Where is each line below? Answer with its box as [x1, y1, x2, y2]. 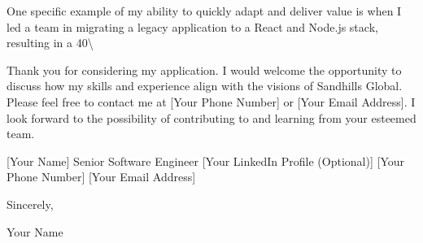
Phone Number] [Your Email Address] [7, 168, 196, 185]
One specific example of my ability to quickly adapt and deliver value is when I [7, 2, 402, 19]
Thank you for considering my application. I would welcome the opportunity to [7, 61, 402, 78]
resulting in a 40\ [7, 34, 94, 51]
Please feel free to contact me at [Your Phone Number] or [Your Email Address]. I [7, 93, 416, 110]
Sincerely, [7, 195, 54, 212]
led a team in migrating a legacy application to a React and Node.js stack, [7, 18, 378, 35]
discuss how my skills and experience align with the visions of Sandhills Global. [7, 77, 403, 94]
